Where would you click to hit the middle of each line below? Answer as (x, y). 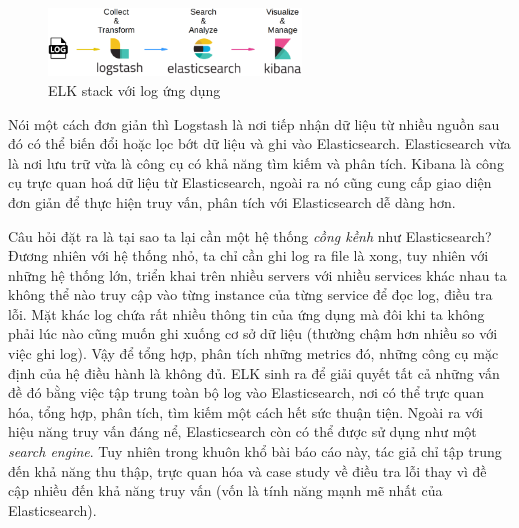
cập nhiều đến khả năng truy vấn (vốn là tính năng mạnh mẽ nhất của (225, 490)
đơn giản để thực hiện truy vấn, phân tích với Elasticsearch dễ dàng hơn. (232, 201)
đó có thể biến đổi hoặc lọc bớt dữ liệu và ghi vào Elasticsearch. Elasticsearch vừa (259, 143)
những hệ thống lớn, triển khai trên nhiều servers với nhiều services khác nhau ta (257, 274)
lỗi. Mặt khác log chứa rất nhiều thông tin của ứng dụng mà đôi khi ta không (246, 313)
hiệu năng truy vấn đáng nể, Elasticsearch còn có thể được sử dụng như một (242, 431)
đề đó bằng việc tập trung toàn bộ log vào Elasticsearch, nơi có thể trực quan (246, 392)
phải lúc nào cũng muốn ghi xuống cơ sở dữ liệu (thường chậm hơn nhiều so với (253, 333)
